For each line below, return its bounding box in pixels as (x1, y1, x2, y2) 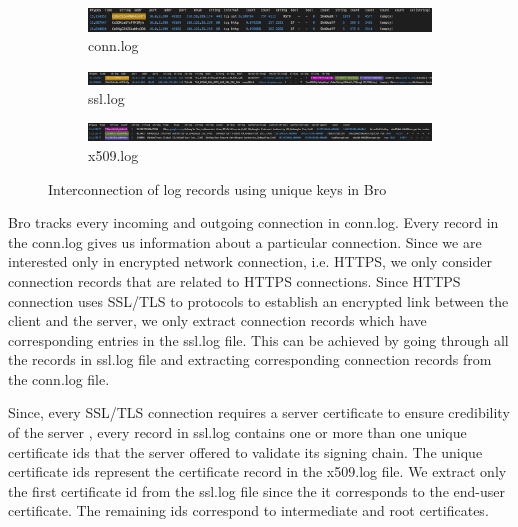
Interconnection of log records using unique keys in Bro (48, 178, 387, 199)
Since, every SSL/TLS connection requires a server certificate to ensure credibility (8, 402, 510, 423)
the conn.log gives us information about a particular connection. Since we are (8, 231, 482, 252)
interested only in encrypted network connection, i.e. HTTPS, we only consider (8, 251, 492, 272)
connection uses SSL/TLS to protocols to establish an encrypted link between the (8, 290, 509, 311)
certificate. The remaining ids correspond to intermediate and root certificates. (8, 500, 489, 521)
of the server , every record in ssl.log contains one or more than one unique (8, 422, 467, 443)
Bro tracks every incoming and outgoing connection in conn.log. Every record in (8, 212, 499, 233)
